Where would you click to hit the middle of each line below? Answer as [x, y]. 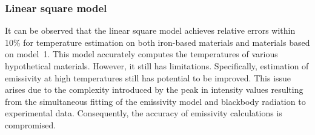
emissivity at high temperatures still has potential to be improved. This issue [148, 77]
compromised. [31, 124]
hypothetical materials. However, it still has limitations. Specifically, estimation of [157, 66]
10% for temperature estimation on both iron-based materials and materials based [157, 42]
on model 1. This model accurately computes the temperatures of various [141, 54]
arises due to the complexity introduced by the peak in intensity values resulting [154, 89]
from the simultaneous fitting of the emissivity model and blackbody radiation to [155, 101]
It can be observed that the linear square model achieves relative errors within [150, 30]
